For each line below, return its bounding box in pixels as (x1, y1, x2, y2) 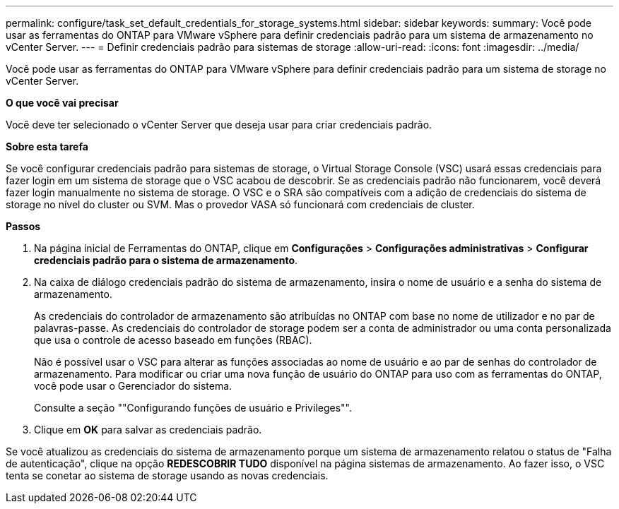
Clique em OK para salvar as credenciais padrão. (34, 424, 262, 436)
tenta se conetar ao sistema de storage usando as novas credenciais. (6, 469, 329, 481)
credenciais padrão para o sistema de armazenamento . (34, 254, 298, 266)
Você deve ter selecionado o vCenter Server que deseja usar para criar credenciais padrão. (6, 119, 432, 131)
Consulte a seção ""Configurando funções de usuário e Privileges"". (34, 402, 352, 414)
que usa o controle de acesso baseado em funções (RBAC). (34, 334, 312, 346)
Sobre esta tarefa (6, 140, 88, 152)
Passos (6, 220, 41, 232)
